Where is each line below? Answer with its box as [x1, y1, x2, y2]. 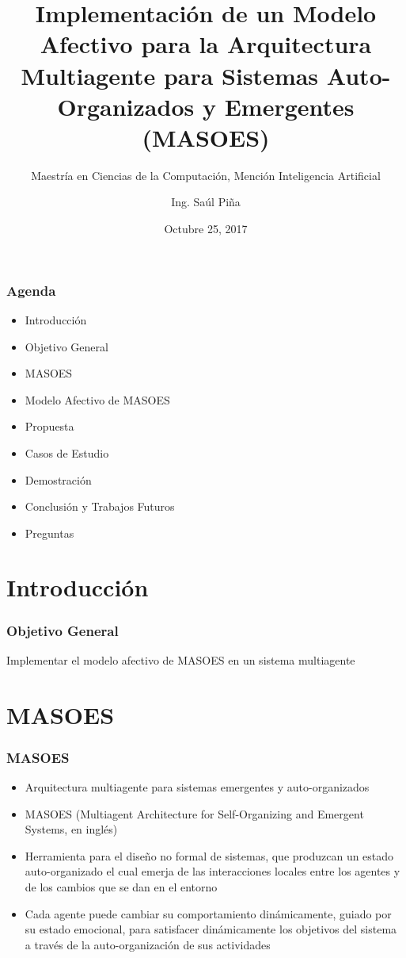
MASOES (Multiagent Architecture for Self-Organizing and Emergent [25, 805, 364, 822]
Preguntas [25, 524, 74, 541]
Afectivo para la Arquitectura [40, 28, 372, 60]
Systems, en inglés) [25, 821, 118, 837]
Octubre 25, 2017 [164, 220, 248, 237]
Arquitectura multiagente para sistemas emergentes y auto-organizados [25, 779, 370, 795]
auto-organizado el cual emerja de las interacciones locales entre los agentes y [25, 863, 400, 879]
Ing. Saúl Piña [171, 194, 241, 210]
